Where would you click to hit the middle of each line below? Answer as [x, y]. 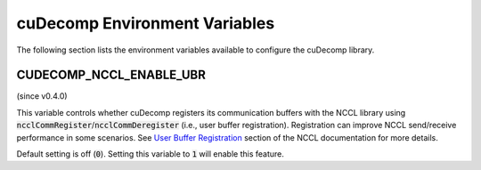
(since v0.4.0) [42, 96]
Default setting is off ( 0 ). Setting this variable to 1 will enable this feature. [151, 154]
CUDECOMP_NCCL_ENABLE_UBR [111, 75]
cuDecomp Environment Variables [146, 23]
